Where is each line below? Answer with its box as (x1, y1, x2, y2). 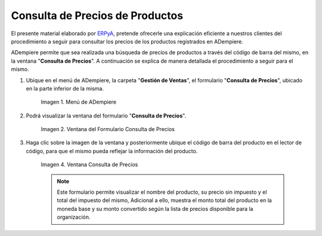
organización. (57, 213, 91, 221)
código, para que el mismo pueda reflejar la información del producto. (26, 147, 198, 154)
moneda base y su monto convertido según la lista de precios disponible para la (57, 205, 253, 212)
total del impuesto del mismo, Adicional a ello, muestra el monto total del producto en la (57, 197, 273, 204)
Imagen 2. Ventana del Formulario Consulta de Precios (41, 126, 175, 133)
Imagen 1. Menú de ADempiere (41, 98, 116, 105)
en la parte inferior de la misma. (26, 85, 104, 92)
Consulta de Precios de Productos (11, 9, 184, 22)
